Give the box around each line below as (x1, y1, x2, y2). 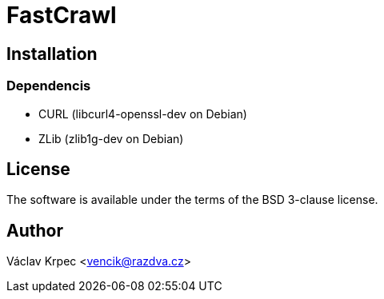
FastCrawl (6, 2, 117, 29)
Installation (6, 43, 98, 64)
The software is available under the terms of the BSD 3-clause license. (6, 193, 378, 207)
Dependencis (6, 78, 91, 94)
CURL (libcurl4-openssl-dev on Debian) (38, 106, 247, 121)
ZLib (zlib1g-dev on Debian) (38, 131, 184, 146)
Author (6, 220, 63, 241)
